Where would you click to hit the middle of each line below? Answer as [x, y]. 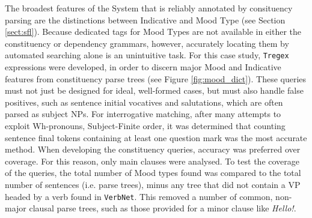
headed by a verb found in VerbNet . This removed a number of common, [139, 196]
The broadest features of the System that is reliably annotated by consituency [149, 8]
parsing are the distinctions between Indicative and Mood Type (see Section [145, 20]
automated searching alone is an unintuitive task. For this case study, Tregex [147, 55]
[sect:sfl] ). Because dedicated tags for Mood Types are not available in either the [153, 32]
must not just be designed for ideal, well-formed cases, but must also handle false [154, 90]
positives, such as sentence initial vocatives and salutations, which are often [144, 102]
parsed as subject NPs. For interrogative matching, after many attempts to [143, 114]
